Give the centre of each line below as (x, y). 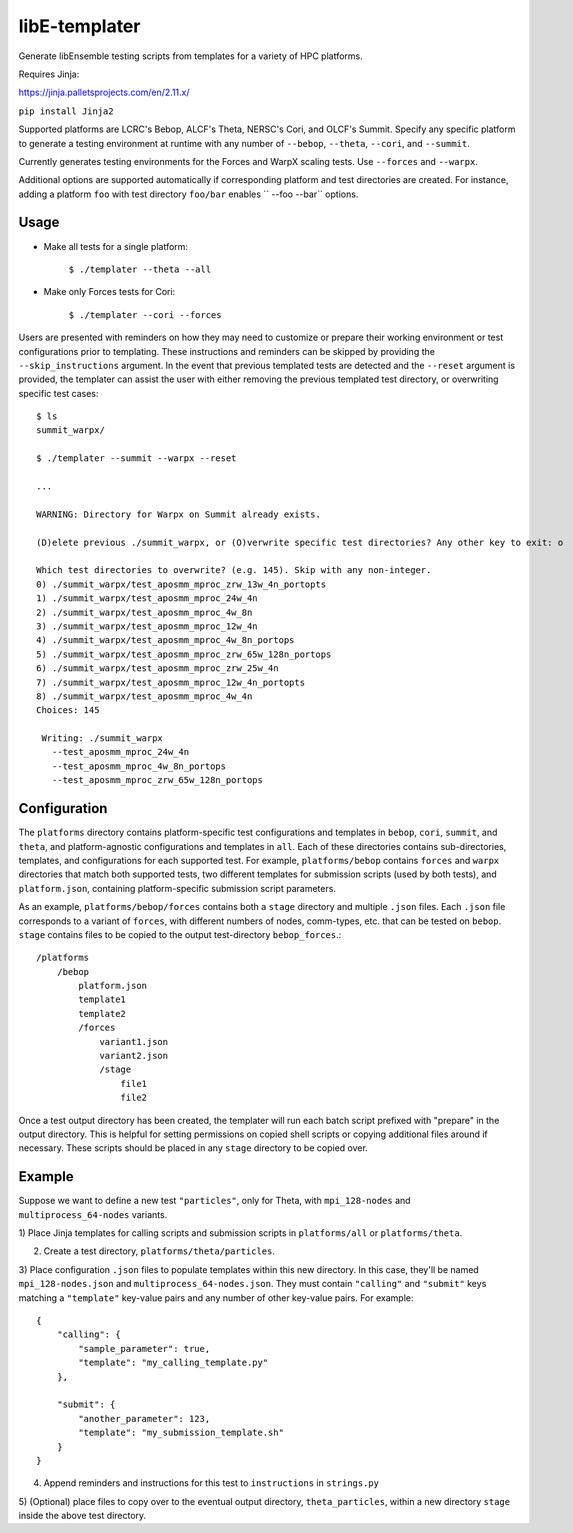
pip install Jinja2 (66, 111)
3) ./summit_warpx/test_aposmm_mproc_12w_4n (147, 626)
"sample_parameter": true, (144, 1348)
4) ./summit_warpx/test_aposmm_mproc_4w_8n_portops (165, 640)
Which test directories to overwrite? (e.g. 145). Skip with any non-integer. (234, 570)
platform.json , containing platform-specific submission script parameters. (177, 888)
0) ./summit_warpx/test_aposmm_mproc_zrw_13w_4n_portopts (181, 584)
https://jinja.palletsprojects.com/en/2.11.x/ (104, 92)
